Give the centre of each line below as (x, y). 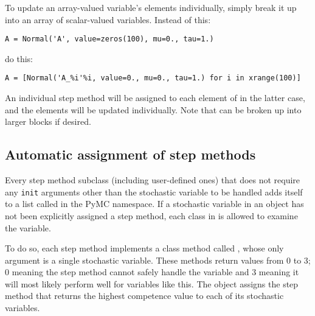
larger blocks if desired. (48, 121)
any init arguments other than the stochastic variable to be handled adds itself (154, 191)
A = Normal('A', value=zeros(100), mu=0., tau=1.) (109, 39)
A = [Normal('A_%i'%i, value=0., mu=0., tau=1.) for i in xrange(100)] (153, 78)
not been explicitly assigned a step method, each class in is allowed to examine (151, 215)
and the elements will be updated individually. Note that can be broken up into (153, 109)
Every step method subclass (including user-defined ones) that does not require (153, 180)
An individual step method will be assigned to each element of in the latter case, (155, 98)
